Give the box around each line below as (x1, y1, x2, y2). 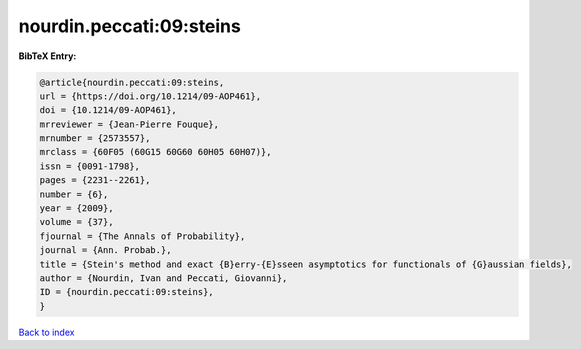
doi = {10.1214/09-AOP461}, (39, 105, 177, 116)
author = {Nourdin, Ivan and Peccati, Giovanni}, (39, 273, 288, 284)
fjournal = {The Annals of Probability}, (39, 230, 246, 242)
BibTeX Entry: (18, 50, 77, 62)
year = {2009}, (39, 203, 114, 214)
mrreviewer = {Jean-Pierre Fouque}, (39, 118, 220, 130)
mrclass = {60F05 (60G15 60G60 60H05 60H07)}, (39, 146, 272, 158)
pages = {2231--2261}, (39, 175, 151, 186)
